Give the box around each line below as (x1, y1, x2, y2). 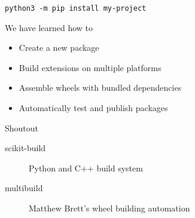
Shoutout (5, 121, 39, 134)
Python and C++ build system (29, 161, 143, 174)
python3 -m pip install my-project (5, 4, 147, 13)
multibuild (5, 182, 43, 194)
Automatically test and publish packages (19, 102, 168, 114)
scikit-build (5, 142, 46, 154)
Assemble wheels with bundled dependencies (19, 81, 182, 94)
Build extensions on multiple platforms (19, 61, 162, 73)
